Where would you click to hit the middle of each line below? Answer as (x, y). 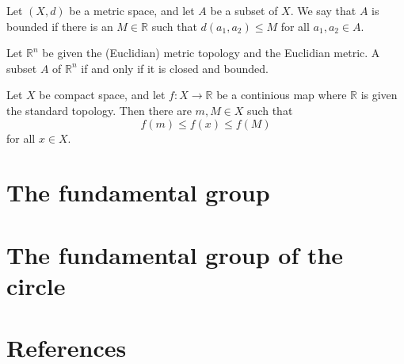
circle (36, 285)
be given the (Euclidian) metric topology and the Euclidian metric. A (211, 53)
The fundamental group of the (175, 254)
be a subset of (244, 10)
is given (379, 95)
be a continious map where (282, 95)
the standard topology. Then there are (99, 110)
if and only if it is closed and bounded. (175, 68)
